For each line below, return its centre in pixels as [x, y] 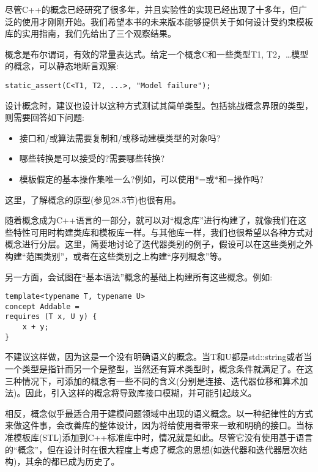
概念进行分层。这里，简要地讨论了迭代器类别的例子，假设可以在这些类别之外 [159, 244]
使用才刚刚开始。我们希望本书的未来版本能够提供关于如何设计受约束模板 [167, 21]
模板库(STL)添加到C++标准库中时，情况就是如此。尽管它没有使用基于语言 [163, 437]
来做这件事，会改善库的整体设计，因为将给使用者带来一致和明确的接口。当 [155, 425]
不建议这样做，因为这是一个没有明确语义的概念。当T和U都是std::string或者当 [159, 357]
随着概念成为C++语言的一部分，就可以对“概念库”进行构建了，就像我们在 [152, 220]
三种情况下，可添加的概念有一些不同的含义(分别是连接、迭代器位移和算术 [152, 380]
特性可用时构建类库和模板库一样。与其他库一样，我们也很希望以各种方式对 [163, 232]
